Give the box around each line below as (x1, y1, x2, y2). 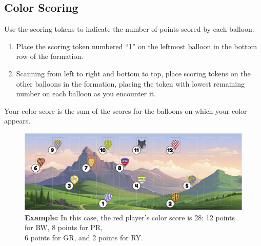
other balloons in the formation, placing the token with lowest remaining (16, 78, 245, 89)
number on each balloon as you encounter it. (16, 88, 156, 99)
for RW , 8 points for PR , (25, 222, 103, 233)
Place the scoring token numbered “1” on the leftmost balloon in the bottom (16, 40, 257, 51)
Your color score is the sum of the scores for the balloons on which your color (4, 105, 247, 116)
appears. (4, 115, 31, 126)
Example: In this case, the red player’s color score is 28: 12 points (25, 212, 235, 222)
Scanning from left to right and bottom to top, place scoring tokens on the (16, 68, 251, 78)
